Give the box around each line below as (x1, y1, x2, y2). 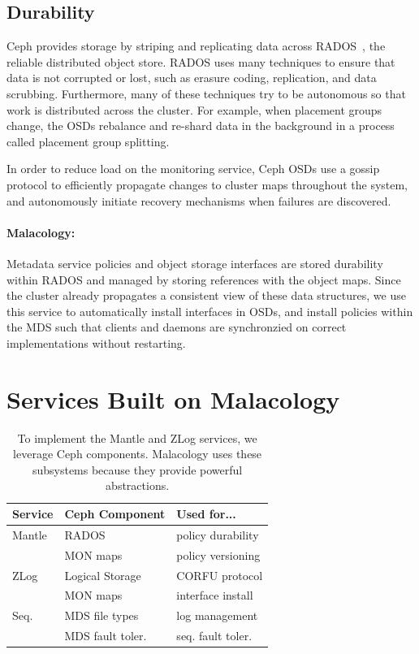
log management (176, 607, 258, 624)
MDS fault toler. (64, 627, 147, 644)
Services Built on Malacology (6, 382, 340, 415)
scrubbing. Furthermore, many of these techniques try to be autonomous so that (6, 84, 406, 102)
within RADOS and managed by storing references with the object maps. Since (6, 271, 401, 288)
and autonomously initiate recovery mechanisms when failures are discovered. (6, 192, 391, 209)
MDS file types (64, 607, 139, 624)
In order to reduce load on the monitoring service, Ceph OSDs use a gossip (6, 160, 380, 177)
